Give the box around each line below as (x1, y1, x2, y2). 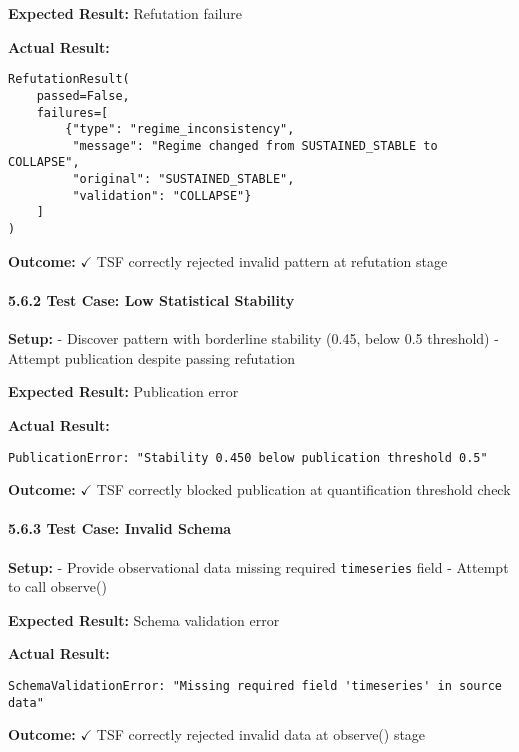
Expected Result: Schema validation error (8, 609, 280, 630)
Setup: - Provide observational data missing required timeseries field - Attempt (8, 556, 509, 577)
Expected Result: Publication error (8, 381, 239, 402)
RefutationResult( (8, 72, 130, 87)
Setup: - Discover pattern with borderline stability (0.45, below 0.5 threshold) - (8, 328, 499, 349)
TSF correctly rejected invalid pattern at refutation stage (96, 250, 448, 271)
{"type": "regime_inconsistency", (65, 122, 295, 137)
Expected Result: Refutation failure (8, 3, 242, 23)
